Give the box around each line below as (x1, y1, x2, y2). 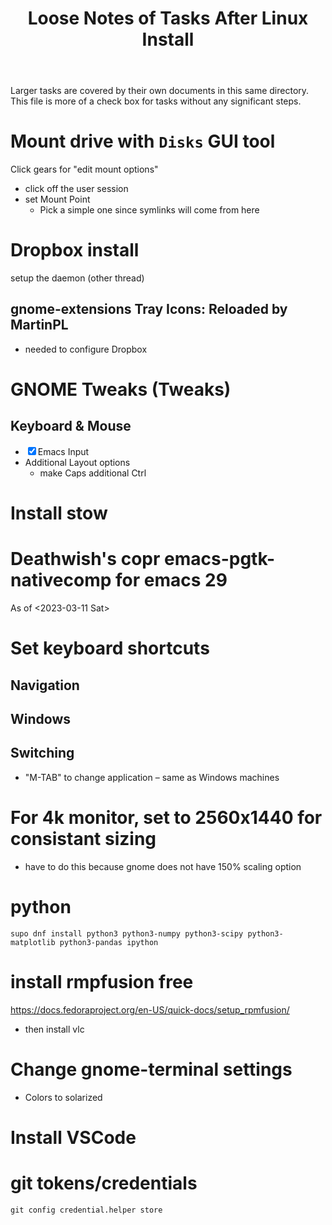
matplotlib (10, 937, 56, 947)
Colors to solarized (24, 1091, 103, 1103)
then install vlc (24, 1023, 85, 1035)
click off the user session (24, 183, 129, 195)
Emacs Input (37, 445, 90, 457)
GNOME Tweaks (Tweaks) (10, 378, 232, 401)
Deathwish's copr (10, 548, 161, 571)
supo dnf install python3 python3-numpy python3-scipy (10, 928, 244, 939)
